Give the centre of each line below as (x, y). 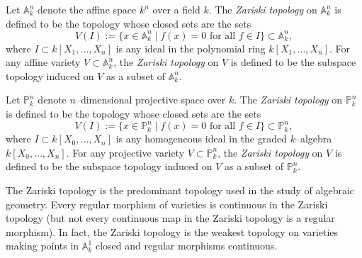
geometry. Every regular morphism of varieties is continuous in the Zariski (167, 204)
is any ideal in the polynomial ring (191, 48)
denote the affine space (87, 9)
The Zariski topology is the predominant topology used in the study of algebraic (180, 190)
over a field (176, 9)
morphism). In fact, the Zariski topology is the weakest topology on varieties (172, 231)
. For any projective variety (125, 152)
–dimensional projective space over (151, 100)
